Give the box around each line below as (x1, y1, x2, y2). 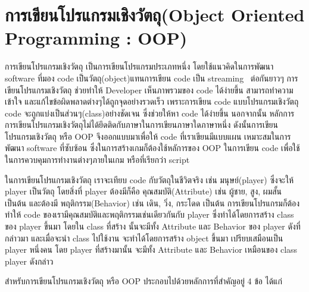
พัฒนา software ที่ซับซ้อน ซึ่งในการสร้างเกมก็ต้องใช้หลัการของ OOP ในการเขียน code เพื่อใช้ (5, 142, 300, 154)
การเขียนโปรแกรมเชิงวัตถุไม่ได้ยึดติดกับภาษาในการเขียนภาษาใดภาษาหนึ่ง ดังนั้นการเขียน (5, 118, 278, 131)
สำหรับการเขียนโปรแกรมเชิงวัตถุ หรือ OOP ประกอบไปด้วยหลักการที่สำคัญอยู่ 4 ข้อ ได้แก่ (5, 275, 282, 287)
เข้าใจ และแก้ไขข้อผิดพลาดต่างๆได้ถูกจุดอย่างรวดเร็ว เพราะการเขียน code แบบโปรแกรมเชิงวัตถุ (5, 95, 299, 108)
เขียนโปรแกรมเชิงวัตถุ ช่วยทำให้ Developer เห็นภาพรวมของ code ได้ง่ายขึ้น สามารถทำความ (5, 83, 294, 96)
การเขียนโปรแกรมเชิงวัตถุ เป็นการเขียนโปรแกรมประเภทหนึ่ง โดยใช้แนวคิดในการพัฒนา (5, 60, 274, 73)
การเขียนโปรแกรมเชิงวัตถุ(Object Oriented (5, 2, 305, 27)
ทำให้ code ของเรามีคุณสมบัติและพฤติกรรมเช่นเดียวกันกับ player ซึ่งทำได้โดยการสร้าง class (5, 208, 294, 221)
